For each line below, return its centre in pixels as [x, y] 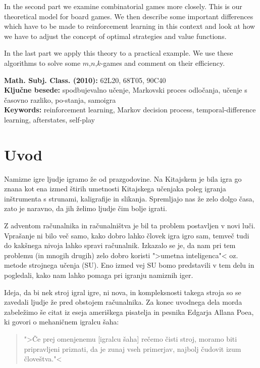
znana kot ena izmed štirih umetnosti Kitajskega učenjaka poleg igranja [115, 189]
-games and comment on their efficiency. [163, 63]
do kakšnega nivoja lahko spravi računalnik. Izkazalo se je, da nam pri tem [120, 245]
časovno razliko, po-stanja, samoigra [60, 99]
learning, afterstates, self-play [49, 119]
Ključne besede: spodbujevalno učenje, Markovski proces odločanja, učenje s [126, 90]
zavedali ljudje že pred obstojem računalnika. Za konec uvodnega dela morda [123, 302]
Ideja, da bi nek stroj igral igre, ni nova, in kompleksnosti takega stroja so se [123, 292]
